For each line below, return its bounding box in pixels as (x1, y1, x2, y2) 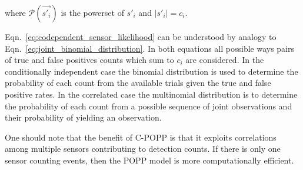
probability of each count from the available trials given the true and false (5, 76, 271, 89)
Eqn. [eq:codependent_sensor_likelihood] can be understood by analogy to (5, 31, 277, 42)
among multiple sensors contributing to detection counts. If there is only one (5, 142, 281, 155)
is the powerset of (61, 6, 124, 18)
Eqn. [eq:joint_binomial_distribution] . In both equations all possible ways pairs (5, 42, 295, 54)
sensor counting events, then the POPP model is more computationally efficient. (5, 154, 294, 166)
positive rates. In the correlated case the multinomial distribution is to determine (5, 88, 298, 100)
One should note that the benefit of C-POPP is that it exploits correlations (5, 131, 277, 143)
